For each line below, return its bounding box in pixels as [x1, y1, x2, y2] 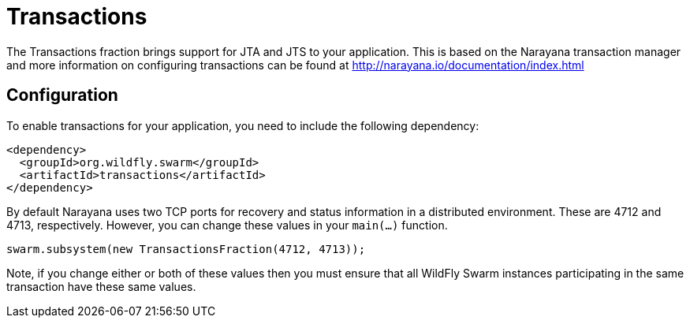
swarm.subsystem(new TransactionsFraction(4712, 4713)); [6, 242, 366, 255]
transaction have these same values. [6, 279, 196, 293]
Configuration [6, 85, 118, 106]
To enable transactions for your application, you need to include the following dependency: [6, 118, 479, 132]
